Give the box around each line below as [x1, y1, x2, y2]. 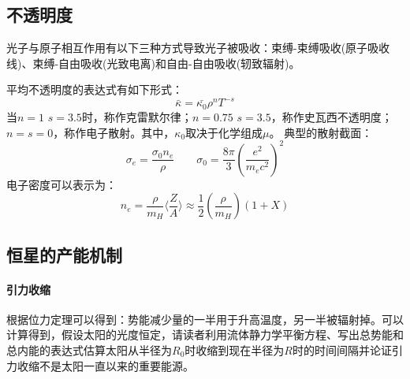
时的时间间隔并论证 [292, 341, 392, 358]
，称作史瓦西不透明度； [270, 108, 393, 124]
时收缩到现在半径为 [184, 341, 285, 358]
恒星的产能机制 [6, 242, 122, 266]
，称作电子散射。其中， [53, 124, 175, 140]
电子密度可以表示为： [6, 176, 117, 192]
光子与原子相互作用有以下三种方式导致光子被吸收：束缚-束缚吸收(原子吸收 [6, 39, 390, 56]
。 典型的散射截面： [269, 124, 373, 140]
